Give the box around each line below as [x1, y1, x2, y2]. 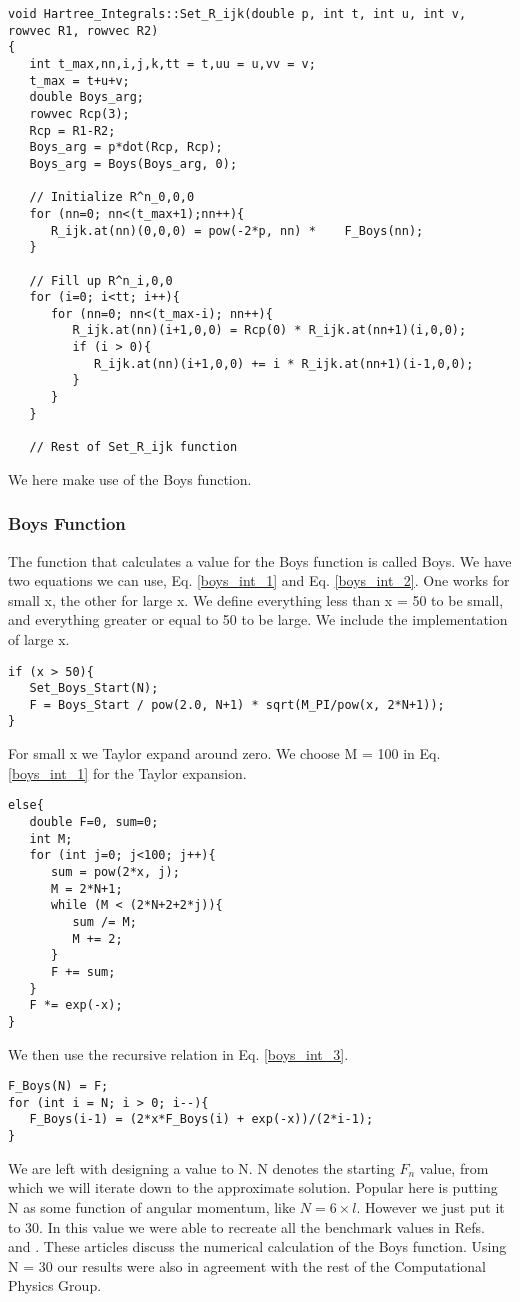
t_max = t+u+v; [29, 73, 130, 88]
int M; [29, 831, 73, 846]
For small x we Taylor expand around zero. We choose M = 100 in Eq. [8, 743, 441, 764]
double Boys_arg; [29, 90, 145, 105]
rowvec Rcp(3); [29, 106, 130, 121]
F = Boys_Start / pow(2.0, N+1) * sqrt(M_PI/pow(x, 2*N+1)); [29, 697, 445, 712]
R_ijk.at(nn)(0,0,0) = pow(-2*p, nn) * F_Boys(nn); [50, 223, 424, 238]
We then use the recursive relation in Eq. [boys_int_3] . [8, 1043, 349, 1064]
